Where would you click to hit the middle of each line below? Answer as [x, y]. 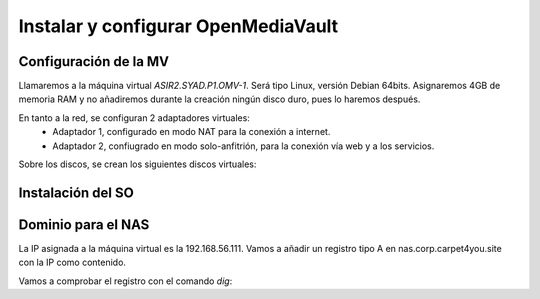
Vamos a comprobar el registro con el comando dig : [125, 281]
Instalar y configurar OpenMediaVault [178, 26]
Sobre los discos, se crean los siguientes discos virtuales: [137, 164]
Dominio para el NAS [84, 224]
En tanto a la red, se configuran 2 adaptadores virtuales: [134, 117]
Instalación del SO [76, 192]
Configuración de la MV [94, 61]
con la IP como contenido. [72, 262]
